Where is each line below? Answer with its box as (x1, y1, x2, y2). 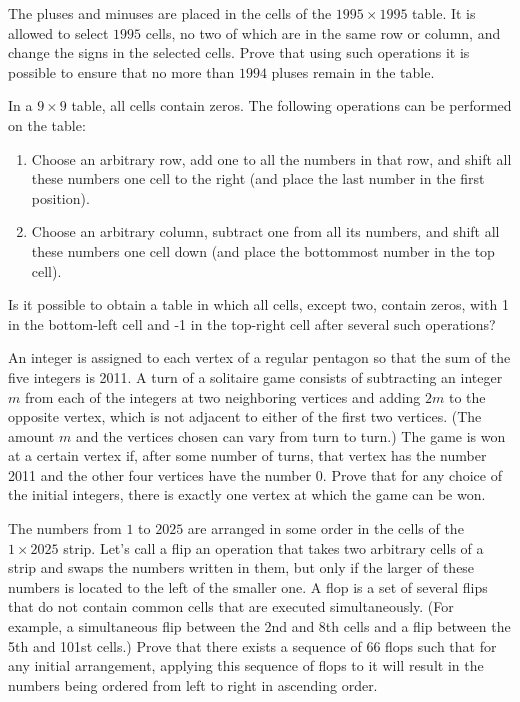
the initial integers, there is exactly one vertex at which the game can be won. (8, 484, 486, 505)
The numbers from (8, 518, 122, 539)
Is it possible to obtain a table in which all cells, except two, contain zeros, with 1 (8, 294, 509, 315)
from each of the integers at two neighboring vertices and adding (24, 386, 421, 407)
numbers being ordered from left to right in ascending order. (8, 674, 378, 695)
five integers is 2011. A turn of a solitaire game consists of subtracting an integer (8, 366, 503, 387)
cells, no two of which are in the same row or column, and (145, 22, 501, 43)
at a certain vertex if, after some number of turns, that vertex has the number (8, 445, 487, 466)
